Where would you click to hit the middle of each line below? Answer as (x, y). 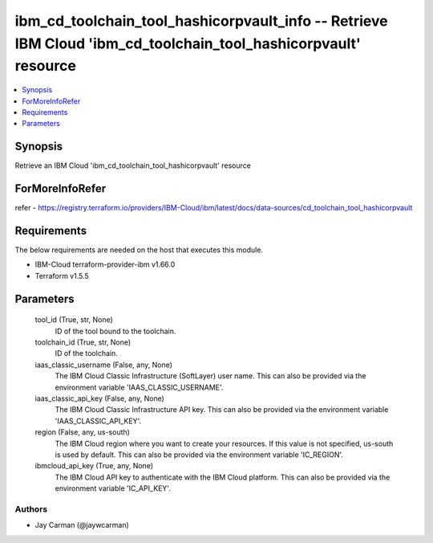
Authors (31, 508)
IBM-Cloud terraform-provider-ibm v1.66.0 (105, 264)
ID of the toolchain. (86, 353)
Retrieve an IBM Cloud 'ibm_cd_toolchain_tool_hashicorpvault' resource (133, 165)
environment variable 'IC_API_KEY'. (113, 488)
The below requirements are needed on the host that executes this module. (139, 250)
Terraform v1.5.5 (62, 276)
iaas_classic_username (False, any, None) (103, 365)
